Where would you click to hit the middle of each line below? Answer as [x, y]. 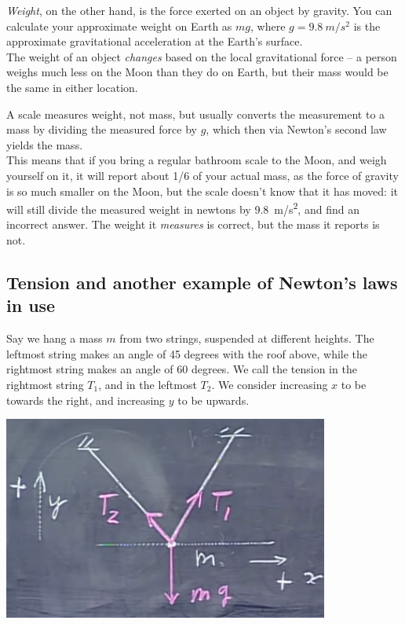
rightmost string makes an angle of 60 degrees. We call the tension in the [182, 369]
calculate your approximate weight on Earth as [119, 26]
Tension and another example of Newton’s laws [202, 282]
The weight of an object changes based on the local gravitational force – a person [202, 56]
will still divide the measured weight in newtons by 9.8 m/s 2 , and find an [183, 208]
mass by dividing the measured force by [102, 129]
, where [268, 26]
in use [31, 305]
